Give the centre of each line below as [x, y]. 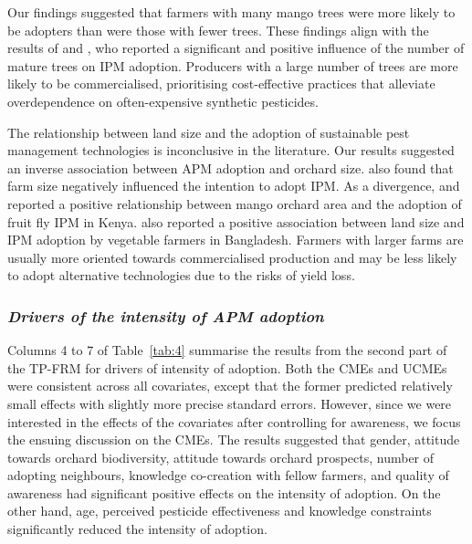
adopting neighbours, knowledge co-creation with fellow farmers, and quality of [228, 475]
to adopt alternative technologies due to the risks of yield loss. [181, 275]
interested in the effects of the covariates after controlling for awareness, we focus [234, 421]
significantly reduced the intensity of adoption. [137, 529]
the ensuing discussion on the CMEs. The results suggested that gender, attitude [234, 439]
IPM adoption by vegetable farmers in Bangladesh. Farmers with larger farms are [236, 240]
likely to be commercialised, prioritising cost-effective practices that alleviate [221, 84]
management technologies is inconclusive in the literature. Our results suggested [231, 150]
